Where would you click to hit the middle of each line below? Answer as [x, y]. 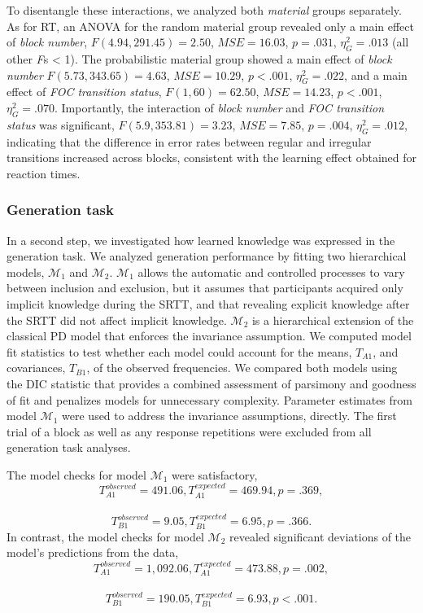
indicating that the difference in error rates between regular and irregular [189, 141]
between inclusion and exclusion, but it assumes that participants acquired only [205, 288]
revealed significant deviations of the [320, 536]
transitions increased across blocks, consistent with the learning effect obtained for [212, 158]
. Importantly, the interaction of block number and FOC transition [220, 107]
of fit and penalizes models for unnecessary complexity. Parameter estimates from [209, 399]
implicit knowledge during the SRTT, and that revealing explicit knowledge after [208, 303]
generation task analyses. [69, 447]
